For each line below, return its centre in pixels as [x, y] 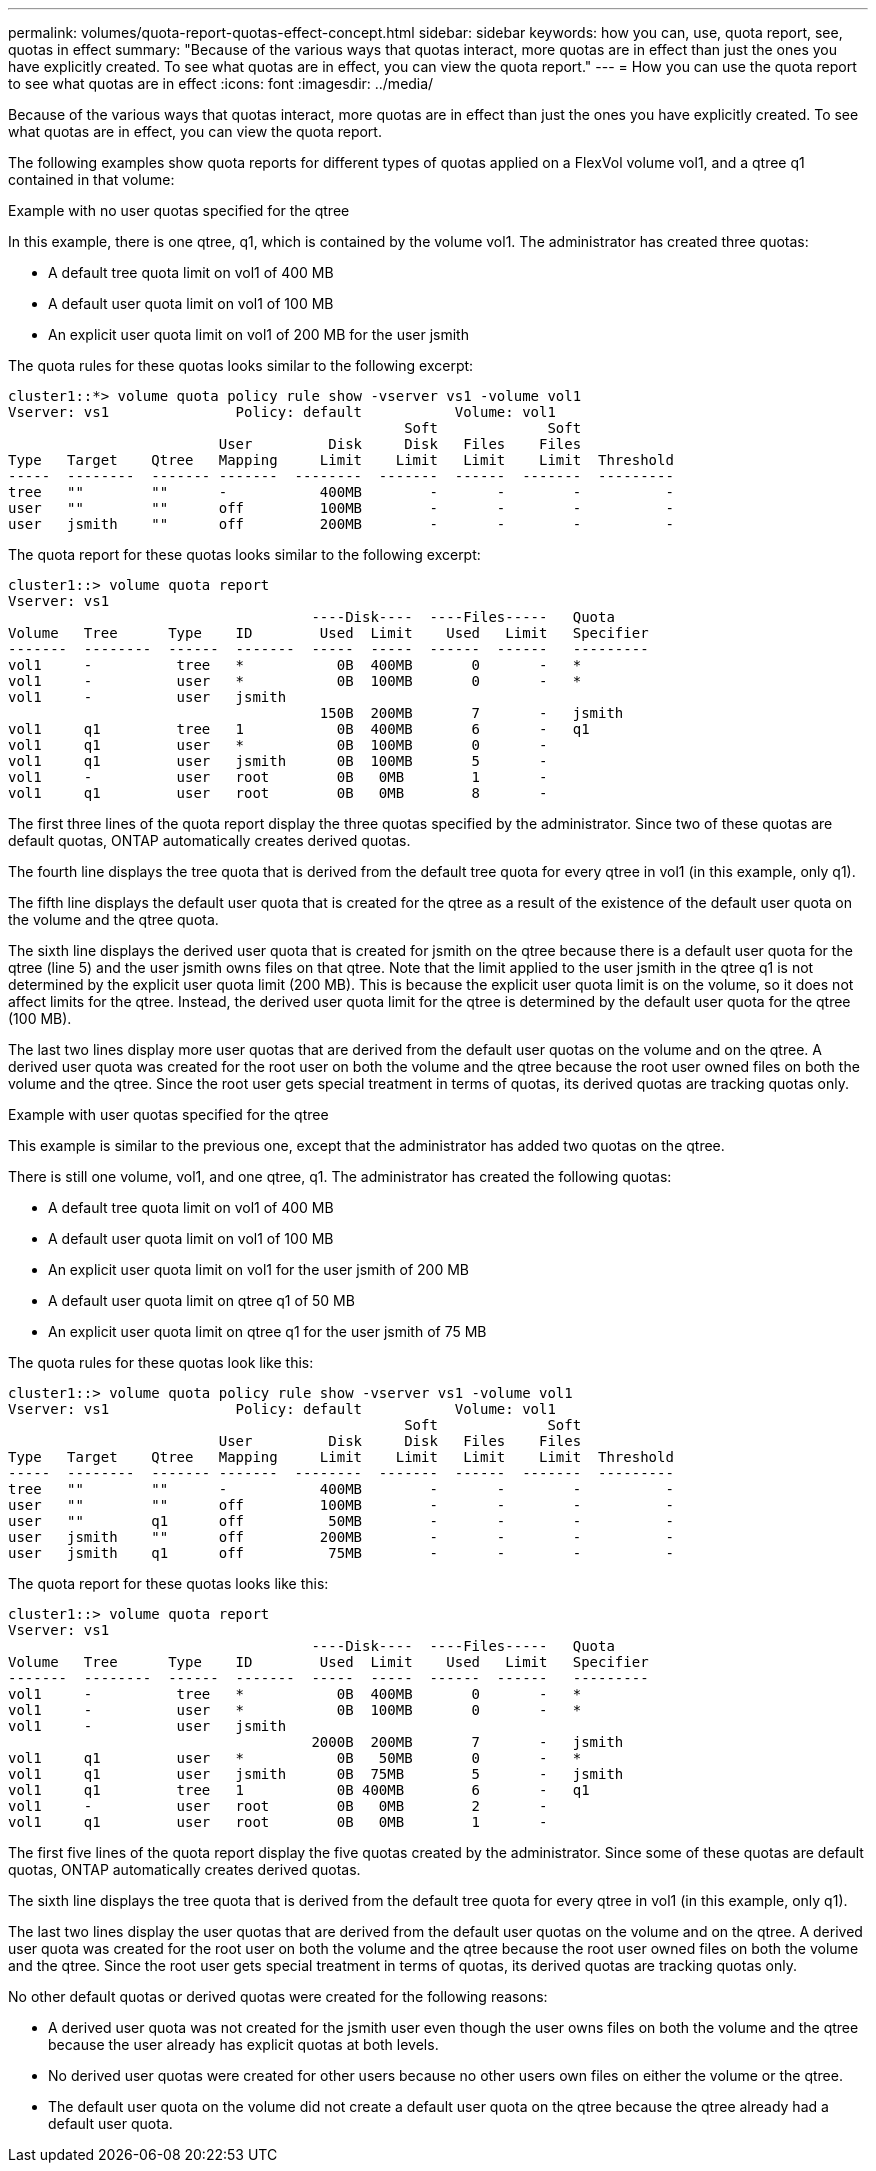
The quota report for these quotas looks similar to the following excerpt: [244, 554]
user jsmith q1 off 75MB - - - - [341, 1553]
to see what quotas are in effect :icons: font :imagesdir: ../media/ [221, 83]
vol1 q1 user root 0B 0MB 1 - [278, 1822]
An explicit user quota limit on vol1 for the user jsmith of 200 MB [258, 1269]
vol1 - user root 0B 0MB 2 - [278, 1806]
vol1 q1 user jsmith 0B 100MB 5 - [278, 761]
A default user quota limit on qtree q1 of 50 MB [201, 1300]
